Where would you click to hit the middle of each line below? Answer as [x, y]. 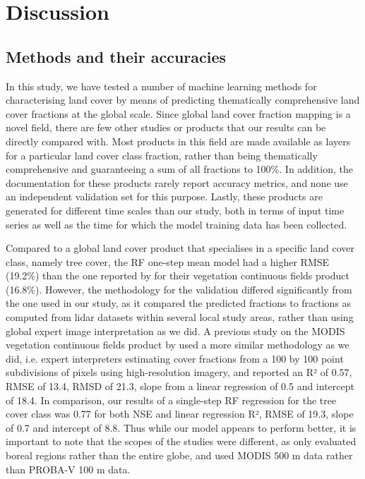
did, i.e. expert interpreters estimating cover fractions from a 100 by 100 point [175, 358]
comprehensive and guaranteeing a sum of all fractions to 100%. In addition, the [179, 169]
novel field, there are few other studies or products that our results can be [166, 127]
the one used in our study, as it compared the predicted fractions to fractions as [179, 303]
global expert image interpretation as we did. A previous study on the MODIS [175, 331]
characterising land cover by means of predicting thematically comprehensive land [183, 100]
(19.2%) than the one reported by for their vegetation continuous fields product [178, 275]
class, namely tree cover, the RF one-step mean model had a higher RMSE [168, 261]
